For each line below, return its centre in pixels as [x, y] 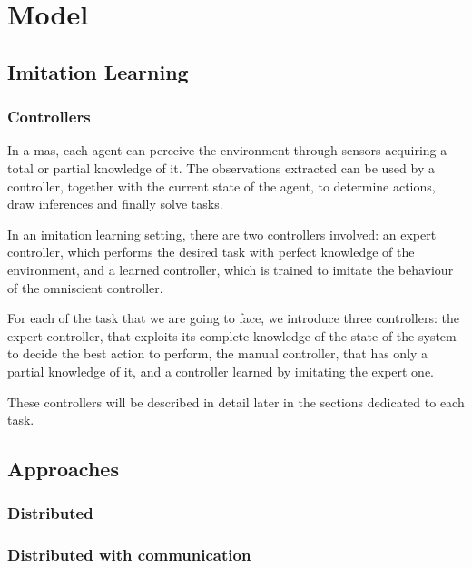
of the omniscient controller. [85, 287]
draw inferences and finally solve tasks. [115, 204]
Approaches [63, 469]
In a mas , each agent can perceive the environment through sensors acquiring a [227, 150]
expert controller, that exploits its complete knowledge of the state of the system [232, 335]
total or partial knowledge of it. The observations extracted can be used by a [221, 167]
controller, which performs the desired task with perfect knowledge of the [211, 252]
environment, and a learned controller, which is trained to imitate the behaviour [231, 269]
